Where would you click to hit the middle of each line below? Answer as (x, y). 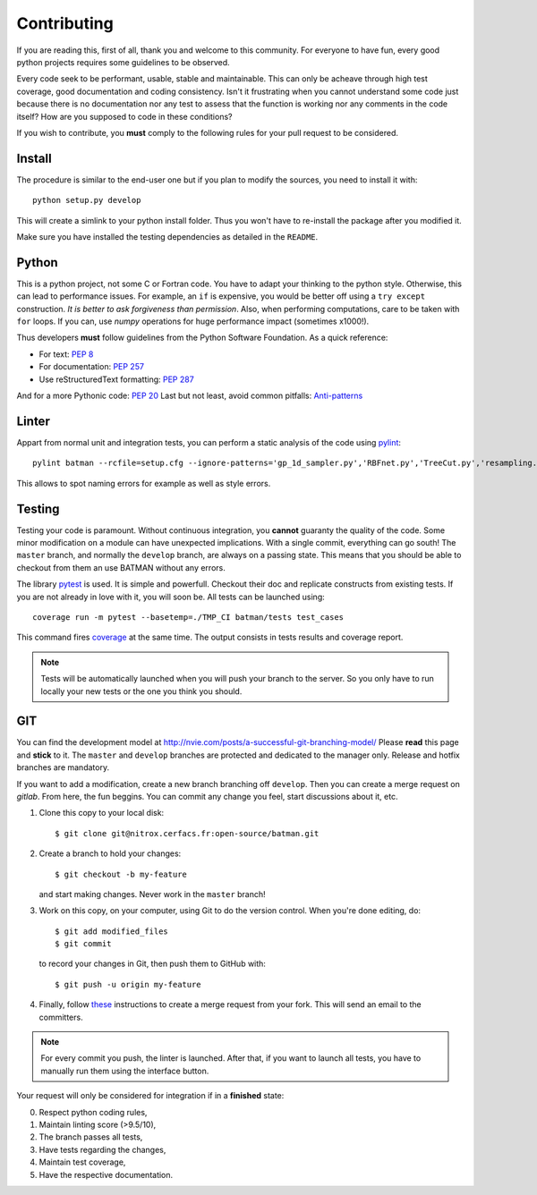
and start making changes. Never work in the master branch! (152, 894)
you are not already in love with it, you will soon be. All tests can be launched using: (171, 597)
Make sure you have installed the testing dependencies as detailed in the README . (167, 236)
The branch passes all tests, (91, 1137)
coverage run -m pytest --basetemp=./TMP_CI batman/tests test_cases (188, 617)
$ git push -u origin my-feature (128, 984)
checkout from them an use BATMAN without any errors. (121, 567)
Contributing (65, 23)
